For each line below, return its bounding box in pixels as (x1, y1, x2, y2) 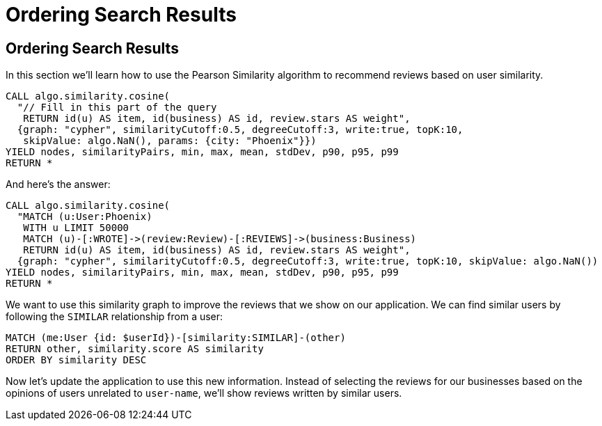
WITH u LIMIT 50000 (23, 222, 129, 234)
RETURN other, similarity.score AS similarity (6, 343, 264, 355)
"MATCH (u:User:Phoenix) (17, 211, 152, 223)
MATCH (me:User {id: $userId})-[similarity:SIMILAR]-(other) (6, 332, 346, 344)
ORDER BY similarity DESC (6, 354, 147, 366)
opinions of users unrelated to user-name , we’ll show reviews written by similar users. (6, 387, 402, 400)
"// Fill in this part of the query (17, 102, 217, 113)
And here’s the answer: (6, 178, 111, 191)
